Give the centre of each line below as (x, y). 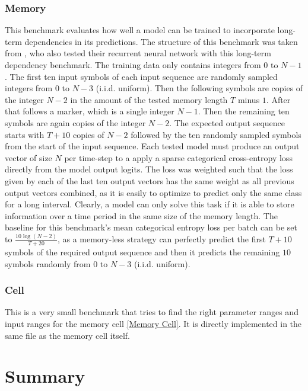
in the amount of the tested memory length (149, 99)
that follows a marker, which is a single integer (90, 111)
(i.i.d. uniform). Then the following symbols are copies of (199, 88)
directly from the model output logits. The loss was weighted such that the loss (149, 169)
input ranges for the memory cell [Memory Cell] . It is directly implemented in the (153, 324)
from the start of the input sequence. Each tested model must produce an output (152, 146)
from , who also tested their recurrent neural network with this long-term (138, 53)
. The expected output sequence (227, 122)
